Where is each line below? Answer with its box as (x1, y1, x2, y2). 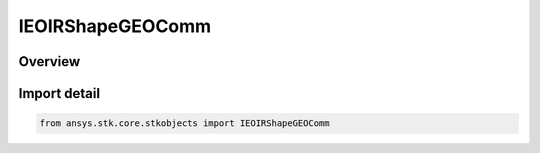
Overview (18, 53, 81, 70)
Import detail (18, 85, 100, 102)
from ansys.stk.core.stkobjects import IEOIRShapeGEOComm (39, 118, 330, 129)
